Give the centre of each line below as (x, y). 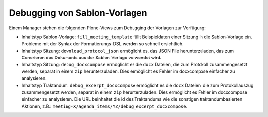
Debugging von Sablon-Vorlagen (78, 13)
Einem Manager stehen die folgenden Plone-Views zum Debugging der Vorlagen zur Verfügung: (107, 28)
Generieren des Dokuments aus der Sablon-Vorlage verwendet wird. (92, 58)
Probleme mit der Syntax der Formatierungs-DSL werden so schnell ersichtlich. (102, 44)
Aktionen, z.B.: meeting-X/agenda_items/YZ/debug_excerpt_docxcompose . (104, 106)
